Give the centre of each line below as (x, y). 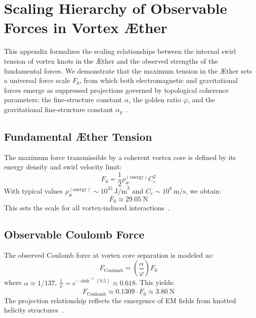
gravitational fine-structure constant (59, 109)
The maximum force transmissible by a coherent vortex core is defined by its (120, 157)
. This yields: (155, 282)
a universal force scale (37, 80)
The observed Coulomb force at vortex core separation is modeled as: (109, 255)
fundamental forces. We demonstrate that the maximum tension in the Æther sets (128, 70)
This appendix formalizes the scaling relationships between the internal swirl (120, 51)
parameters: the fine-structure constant (63, 99)
